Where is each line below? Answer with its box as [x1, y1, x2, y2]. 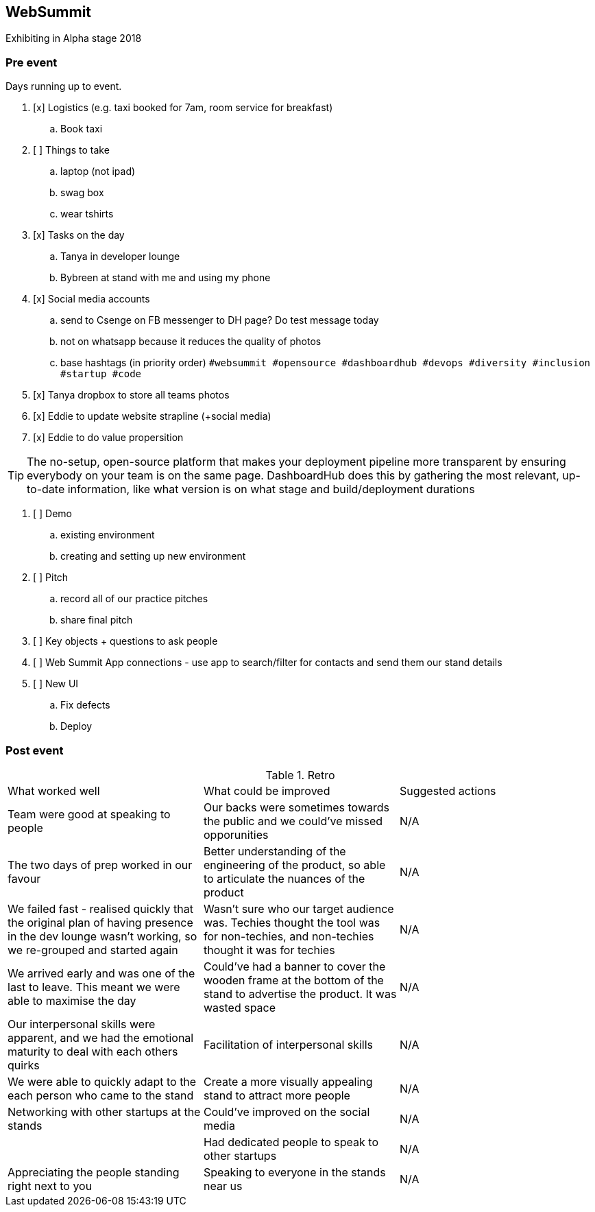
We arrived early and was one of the [8, 966, 195, 980]
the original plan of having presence [8, 915, 193, 929]
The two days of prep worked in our [8, 857, 193, 872]
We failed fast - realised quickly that [8, 901, 193, 916]
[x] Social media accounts [33, 293, 150, 305]
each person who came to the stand [8, 1088, 194, 1102]
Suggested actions [399, 783, 496, 798]
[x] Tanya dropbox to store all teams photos [33, 389, 230, 401]
